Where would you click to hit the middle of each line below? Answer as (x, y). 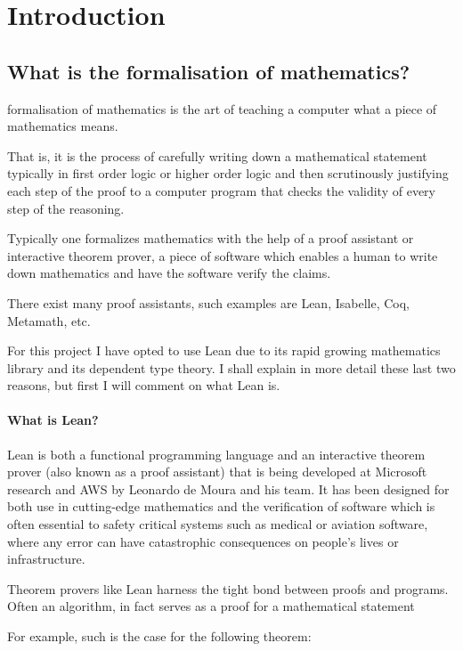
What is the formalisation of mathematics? (209, 71)
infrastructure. (46, 559)
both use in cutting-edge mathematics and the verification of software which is (221, 506)
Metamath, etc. (49, 320)
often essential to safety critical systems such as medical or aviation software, (218, 524)
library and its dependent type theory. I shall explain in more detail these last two (231, 367)
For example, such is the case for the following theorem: (159, 636)
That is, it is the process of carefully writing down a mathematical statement (217, 155)
